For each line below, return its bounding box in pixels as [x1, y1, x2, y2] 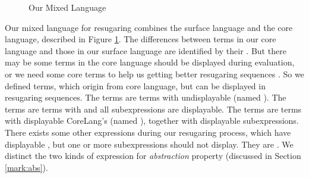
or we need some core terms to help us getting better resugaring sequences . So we [5, 67, 304, 80]
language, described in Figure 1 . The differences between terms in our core [5, 33, 276, 45]
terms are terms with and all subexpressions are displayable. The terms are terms [5, 102, 302, 115]
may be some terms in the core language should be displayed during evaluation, [5, 56, 295, 68]
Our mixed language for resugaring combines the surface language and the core [5, 21, 293, 33]
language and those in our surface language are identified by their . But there [5, 44, 286, 57]
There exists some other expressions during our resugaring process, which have [5, 126, 291, 138]
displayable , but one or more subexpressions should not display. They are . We [5, 138, 294, 150]
